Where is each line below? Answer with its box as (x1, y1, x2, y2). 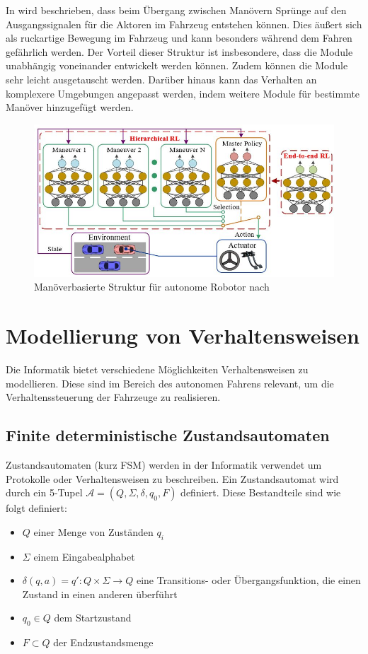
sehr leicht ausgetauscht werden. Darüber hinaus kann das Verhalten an (6, 71, 317, 86)
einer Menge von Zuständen (33, 524, 154, 539)
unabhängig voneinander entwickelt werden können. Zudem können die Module (6, 58, 348, 73)
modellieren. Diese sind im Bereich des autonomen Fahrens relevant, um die (6, 375, 334, 390)
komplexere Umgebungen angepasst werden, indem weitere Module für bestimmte (6, 86, 360, 100)
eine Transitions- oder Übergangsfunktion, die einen (136, 573, 361, 588)
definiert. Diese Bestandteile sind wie (180, 485, 341, 500)
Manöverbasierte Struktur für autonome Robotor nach (34, 279, 270, 294)
